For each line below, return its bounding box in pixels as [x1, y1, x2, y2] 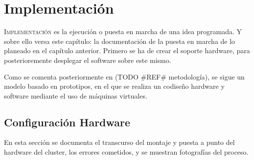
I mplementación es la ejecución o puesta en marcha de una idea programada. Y [4, 26, 242, 37]
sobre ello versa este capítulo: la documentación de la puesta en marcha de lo [4, 36, 235, 46]
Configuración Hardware [4, 114, 131, 129]
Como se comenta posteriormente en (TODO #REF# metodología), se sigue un [4, 71, 245, 81]
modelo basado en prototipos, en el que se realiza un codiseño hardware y [4, 81, 225, 91]
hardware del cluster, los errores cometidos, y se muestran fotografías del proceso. [4, 147, 249, 157]
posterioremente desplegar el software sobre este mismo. [4, 55, 171, 65]
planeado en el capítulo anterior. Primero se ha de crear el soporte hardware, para [4, 45, 250, 56]
